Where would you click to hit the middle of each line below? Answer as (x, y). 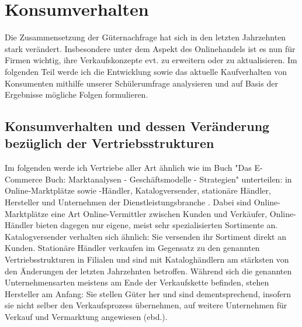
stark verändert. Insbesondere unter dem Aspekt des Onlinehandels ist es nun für (150, 48)
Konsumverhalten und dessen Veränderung (137, 126)
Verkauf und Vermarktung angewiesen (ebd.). (86, 316)
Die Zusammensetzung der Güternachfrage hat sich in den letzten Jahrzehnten (145, 37)
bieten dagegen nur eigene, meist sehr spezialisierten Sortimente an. (157, 225)
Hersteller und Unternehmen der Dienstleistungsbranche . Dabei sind (128, 202)
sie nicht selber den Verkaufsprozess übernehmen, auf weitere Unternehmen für (146, 305)
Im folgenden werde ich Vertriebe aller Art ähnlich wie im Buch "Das (128, 168)
